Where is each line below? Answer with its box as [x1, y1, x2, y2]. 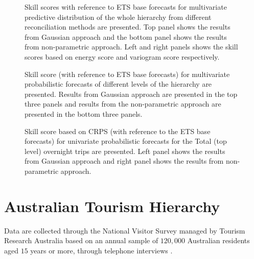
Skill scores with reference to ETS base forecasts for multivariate [25, 2, 227, 12]
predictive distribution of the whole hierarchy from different [25, 11, 212, 22]
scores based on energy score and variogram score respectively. [25, 51, 220, 62]
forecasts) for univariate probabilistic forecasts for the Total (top [25, 136, 227, 146]
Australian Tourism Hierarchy [4, 195, 220, 216]
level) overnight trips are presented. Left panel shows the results [25, 145, 225, 156]
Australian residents [187, 235, 250, 246]
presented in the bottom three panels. [25, 108, 143, 119]
